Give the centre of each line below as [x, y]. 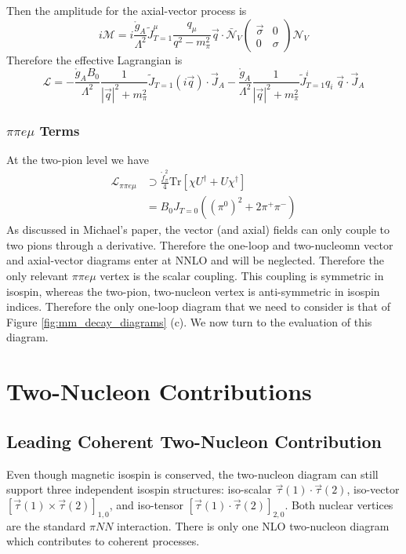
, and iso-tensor [147, 504]
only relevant [37, 276]
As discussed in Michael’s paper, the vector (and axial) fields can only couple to [198, 230]
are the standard [46, 525]
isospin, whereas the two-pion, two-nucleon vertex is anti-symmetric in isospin [193, 291]
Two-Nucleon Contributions [159, 391]
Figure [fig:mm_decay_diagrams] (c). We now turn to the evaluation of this [189, 321]
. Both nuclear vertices [339, 504]
